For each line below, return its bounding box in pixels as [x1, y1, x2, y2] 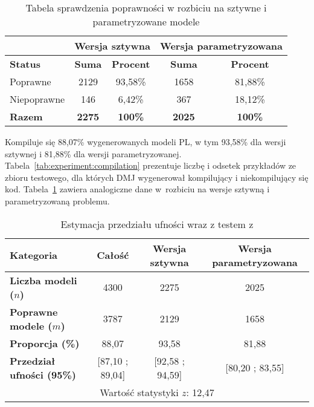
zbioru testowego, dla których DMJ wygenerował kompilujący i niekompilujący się [5, 171, 309, 183]
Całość [97, 248, 129, 262]
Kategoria [10, 248, 57, 262]
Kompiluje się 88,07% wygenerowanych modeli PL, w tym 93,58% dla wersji [5, 135, 286, 148]
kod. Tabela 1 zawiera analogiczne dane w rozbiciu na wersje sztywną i [5, 183, 270, 195]
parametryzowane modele [92, 15, 200, 28]
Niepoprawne [10, 92, 65, 106]
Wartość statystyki [100, 385, 179, 399]
